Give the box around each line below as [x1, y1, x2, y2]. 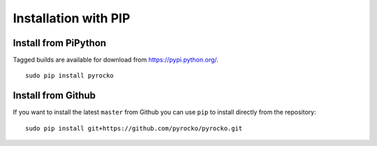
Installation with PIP [13, 10, 131, 26]
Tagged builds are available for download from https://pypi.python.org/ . [13, 56, 219, 64]
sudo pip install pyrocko [25, 72, 114, 80]
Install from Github [13, 89, 96, 101]
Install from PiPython [13, 37, 107, 49]
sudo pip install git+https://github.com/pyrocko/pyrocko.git [25, 124, 243, 132]
